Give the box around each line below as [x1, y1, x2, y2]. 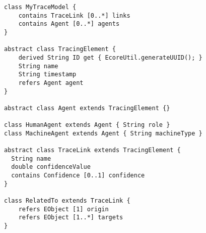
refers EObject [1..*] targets [18, 214, 123, 221]
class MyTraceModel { [4, 4, 77, 11]
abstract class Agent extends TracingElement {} [4, 104, 170, 112]
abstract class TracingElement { [4, 45, 116, 53]
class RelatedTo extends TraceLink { [4, 197, 130, 205]
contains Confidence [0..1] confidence [11, 172, 145, 179]
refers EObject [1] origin [18, 205, 109, 213]
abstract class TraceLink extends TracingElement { [4, 147, 181, 154]
